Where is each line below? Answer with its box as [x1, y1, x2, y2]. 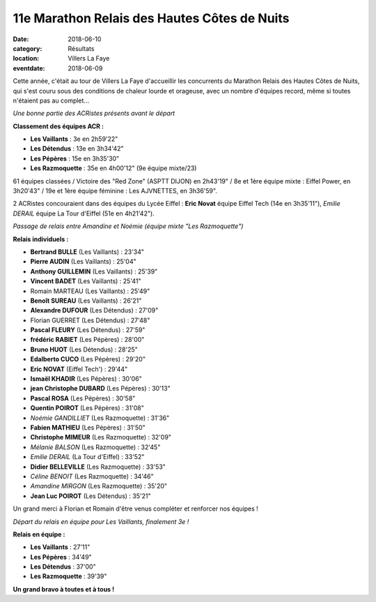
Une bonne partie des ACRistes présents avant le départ [13, 109, 175, 118]
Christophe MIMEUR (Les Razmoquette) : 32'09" [30, 433, 172, 442]
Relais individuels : [13, 234, 69, 243]
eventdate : [13, 63, 45, 73]
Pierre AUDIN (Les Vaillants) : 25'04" [30, 257, 137, 266]
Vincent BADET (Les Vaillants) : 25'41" [30, 277, 141, 285]
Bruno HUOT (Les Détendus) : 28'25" [30, 345, 139, 354]
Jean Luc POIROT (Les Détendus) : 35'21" [30, 492, 151, 500]
